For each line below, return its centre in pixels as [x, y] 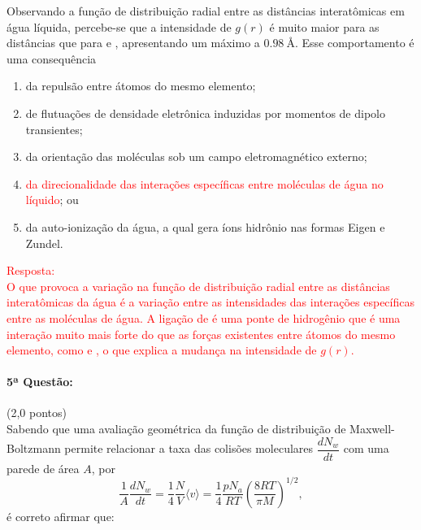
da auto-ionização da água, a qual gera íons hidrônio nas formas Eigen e [205, 226]
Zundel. [44, 243]
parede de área [43, 468]
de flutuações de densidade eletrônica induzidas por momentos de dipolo [205, 113]
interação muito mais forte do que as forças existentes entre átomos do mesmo [201, 334]
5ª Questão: [40, 382]
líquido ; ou [52, 200]
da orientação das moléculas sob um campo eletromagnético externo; [196, 156]
